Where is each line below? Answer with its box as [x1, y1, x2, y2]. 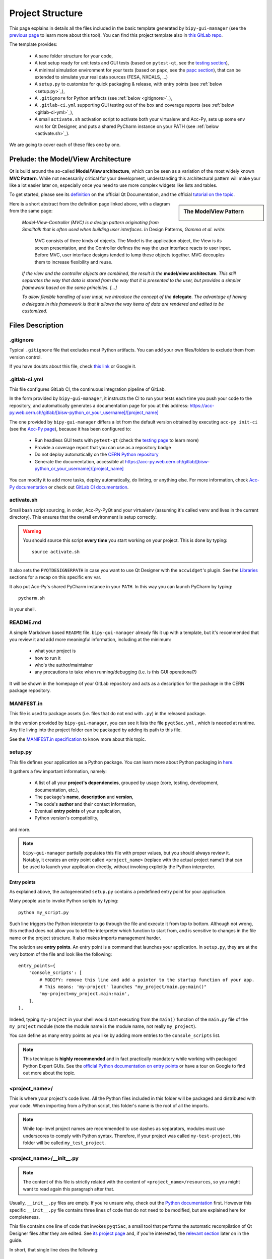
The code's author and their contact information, [34, 801, 136, 807]
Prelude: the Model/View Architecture [9, 155, 131, 164]
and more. [9, 826, 31, 832]
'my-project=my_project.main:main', [39, 991, 130, 997]
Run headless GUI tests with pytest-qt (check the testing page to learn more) [34, 437, 199, 443]
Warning [23, 528, 41, 534]
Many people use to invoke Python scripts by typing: [9, 898, 118, 904]
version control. [9, 354, 42, 360]
